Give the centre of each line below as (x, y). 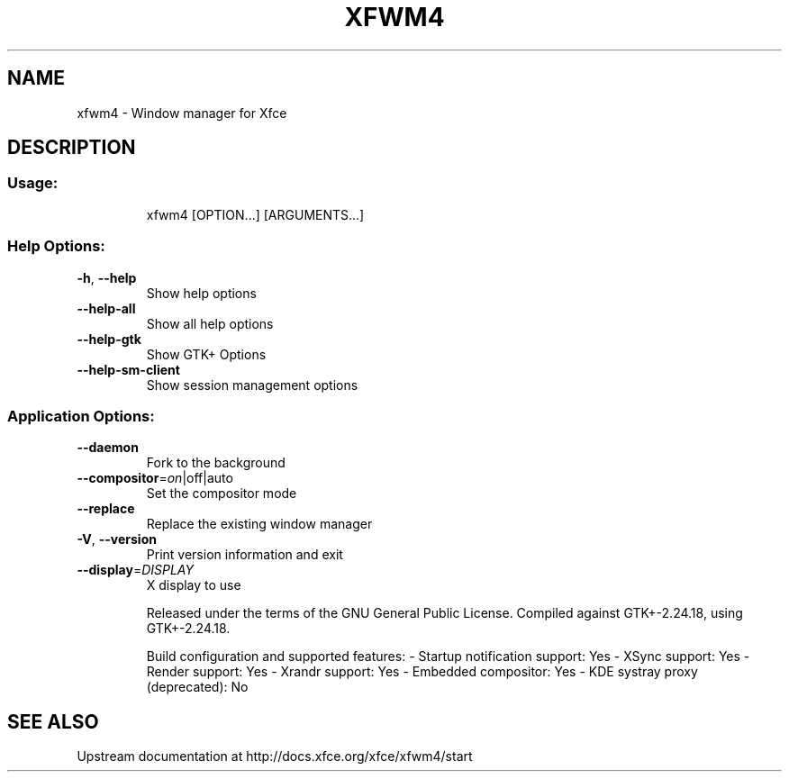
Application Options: (81, 416)
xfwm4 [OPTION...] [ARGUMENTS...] (255, 214)
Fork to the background (216, 463)
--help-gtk (109, 339)
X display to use (194, 585)
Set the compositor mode (222, 494)
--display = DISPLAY (135, 570)
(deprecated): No (197, 687)
